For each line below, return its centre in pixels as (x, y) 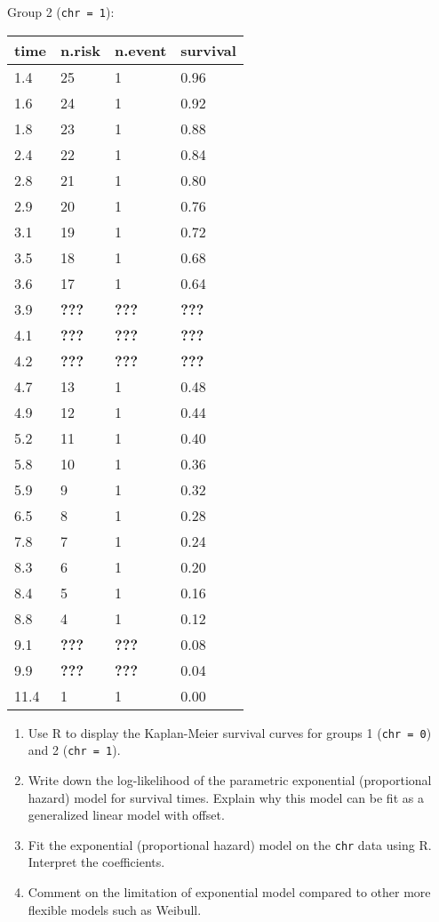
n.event (141, 50)
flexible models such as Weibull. (115, 909)
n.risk (81, 50)
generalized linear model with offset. (126, 815)
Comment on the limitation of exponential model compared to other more (229, 892)
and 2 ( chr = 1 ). (74, 750)
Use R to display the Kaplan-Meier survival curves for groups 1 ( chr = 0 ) (230, 732)
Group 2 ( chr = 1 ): (61, 12)
